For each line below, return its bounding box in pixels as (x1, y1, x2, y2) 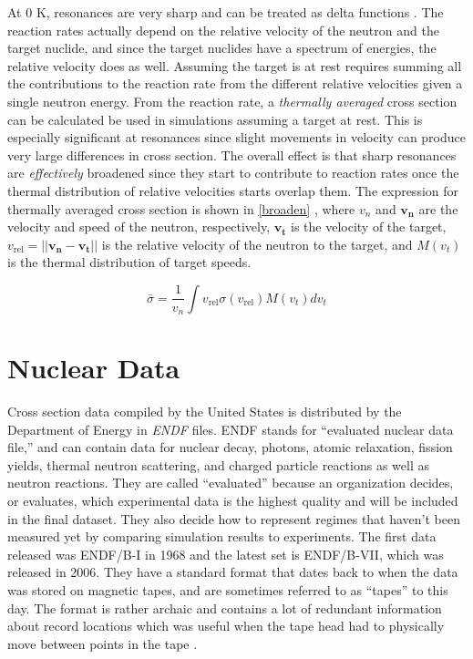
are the (418, 199, 458, 218)
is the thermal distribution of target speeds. (7, 252, 252, 272)
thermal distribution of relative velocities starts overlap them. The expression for (7, 180, 459, 200)
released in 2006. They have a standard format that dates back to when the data (7, 562, 458, 582)
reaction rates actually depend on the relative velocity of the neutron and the (7, 20, 439, 39)
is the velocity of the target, (291, 217, 447, 236)
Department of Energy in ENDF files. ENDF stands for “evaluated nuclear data (7, 419, 454, 438)
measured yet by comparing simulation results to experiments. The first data (7, 527, 437, 546)
